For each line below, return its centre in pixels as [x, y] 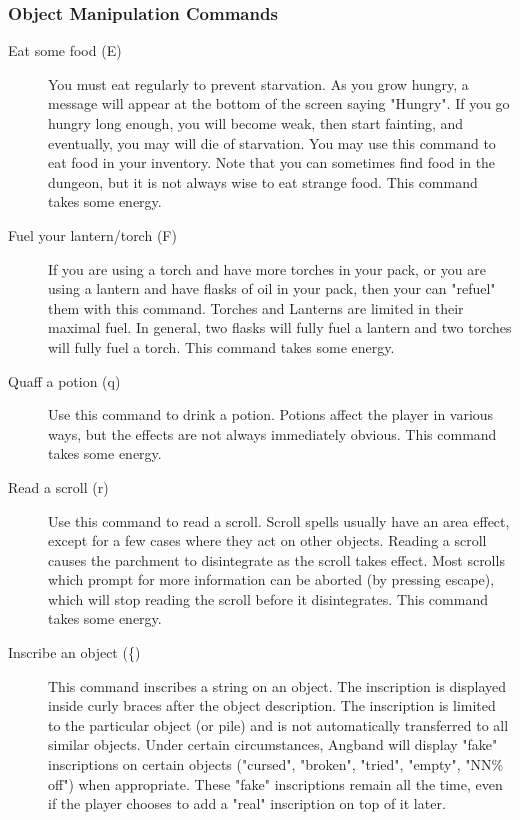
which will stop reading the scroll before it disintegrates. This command [268, 598]
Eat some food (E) [65, 50]
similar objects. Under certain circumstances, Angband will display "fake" [273, 744]
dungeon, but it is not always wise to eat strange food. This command [263, 181]
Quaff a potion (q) [64, 380]
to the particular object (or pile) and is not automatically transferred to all [278, 724]
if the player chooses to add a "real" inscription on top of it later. [247, 803]
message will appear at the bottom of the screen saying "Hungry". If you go [279, 103]
